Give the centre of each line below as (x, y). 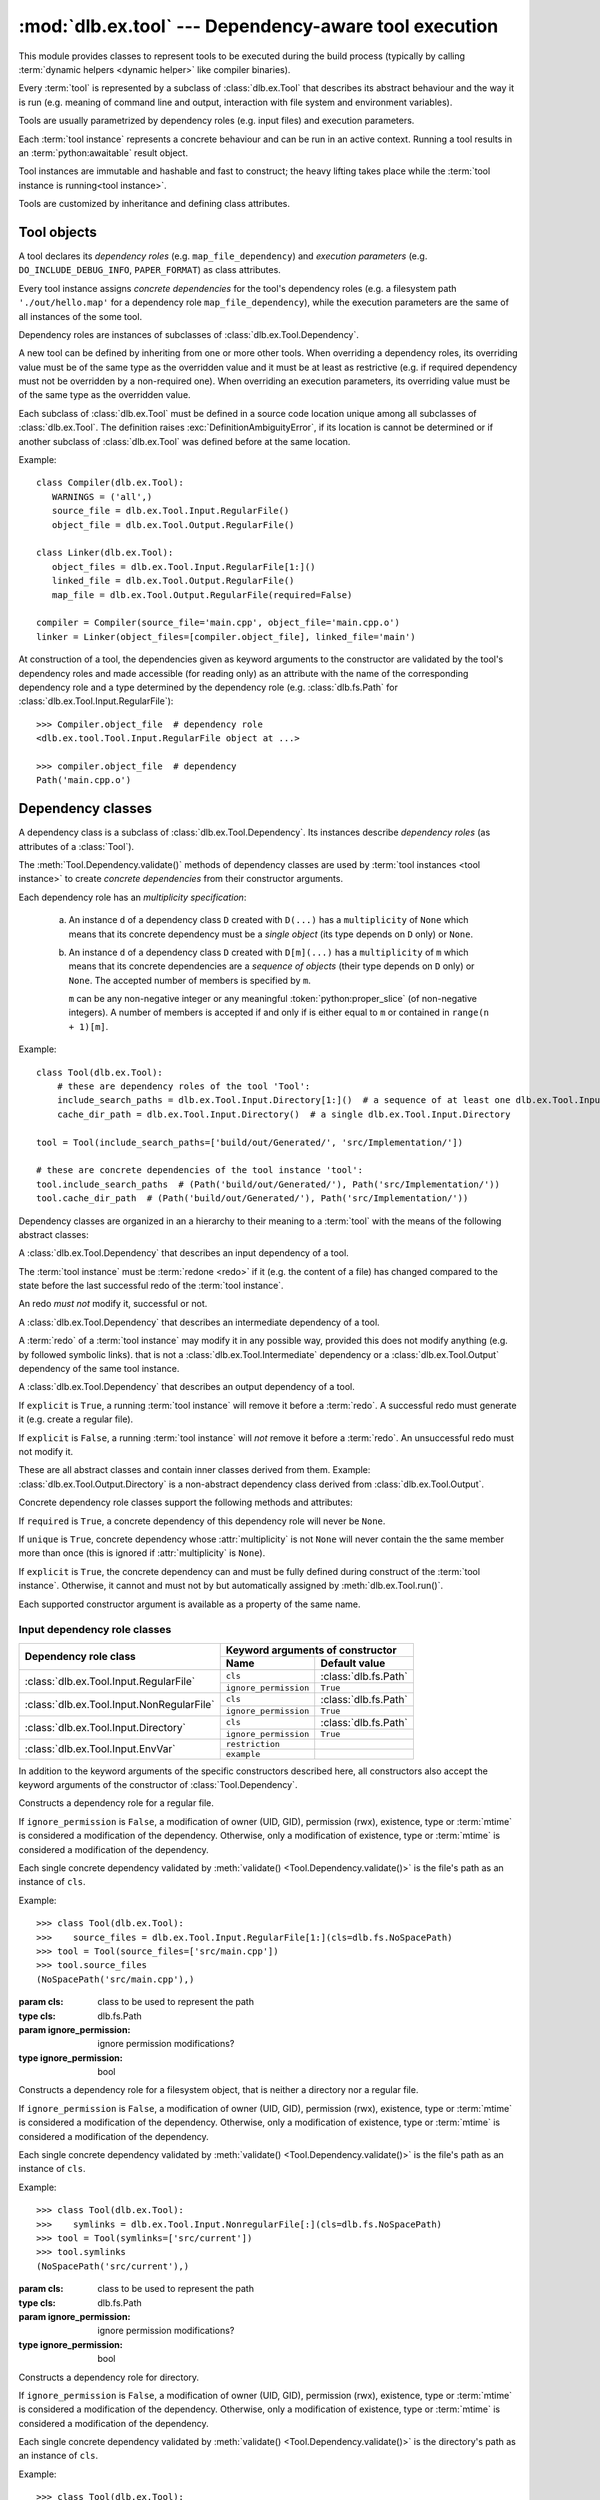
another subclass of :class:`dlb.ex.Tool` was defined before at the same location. (184, 441)
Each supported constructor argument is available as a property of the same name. (189, 1604)
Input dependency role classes (95, 1630)
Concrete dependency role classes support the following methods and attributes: (186, 1502)
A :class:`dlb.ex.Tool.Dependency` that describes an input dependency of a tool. (183, 1253)
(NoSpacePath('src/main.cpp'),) (115, 1979)
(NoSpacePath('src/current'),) (113, 2266)
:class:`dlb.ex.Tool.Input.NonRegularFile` (119, 1704)
